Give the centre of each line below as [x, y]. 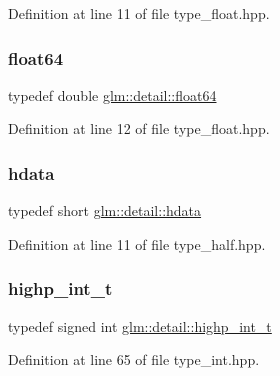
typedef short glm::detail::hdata [105, 210]
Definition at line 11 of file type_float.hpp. [139, 13]
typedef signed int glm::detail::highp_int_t [140, 325]
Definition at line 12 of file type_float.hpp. [139, 128]
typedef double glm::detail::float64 [112, 94]
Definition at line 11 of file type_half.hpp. [137, 243]
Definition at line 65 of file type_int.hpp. [134, 359]
